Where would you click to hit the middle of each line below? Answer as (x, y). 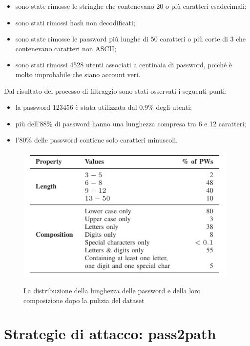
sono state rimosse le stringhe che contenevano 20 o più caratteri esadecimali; (131, 6)
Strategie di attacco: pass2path (110, 334)
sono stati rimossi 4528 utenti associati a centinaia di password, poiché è (124, 65)
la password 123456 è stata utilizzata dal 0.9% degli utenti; (104, 107)
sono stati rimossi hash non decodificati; (75, 22)
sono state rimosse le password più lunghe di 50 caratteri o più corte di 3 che (130, 39)
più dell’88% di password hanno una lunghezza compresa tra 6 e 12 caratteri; (131, 123)
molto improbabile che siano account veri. (78, 74)
